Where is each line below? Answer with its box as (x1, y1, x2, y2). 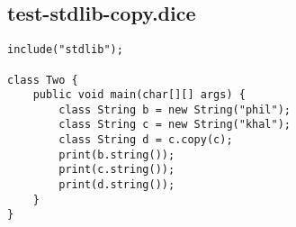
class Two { (7, 73, 78, 86)
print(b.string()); (58, 148, 175, 161)
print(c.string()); (58, 163, 175, 177)
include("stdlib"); (7, 43, 123, 57)
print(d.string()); (58, 178, 175, 192)
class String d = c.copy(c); (58, 133, 233, 147)
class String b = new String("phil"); (58, 103, 291, 116)
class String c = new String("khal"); (58, 118, 291, 132)
